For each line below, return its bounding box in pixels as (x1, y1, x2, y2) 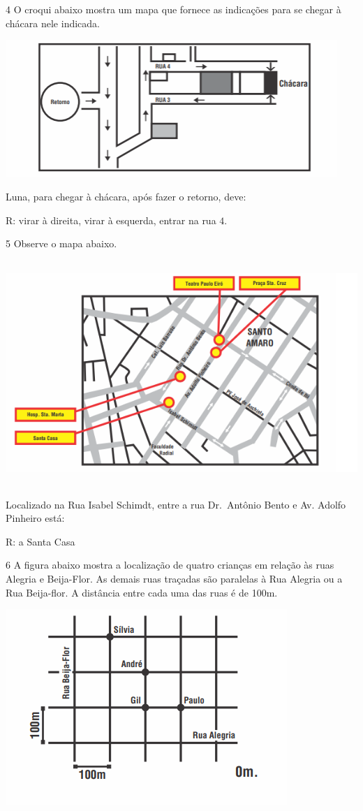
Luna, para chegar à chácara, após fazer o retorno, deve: (6, 189, 246, 204)
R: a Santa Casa (6, 534, 75, 548)
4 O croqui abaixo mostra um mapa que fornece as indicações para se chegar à (6, 2, 341, 16)
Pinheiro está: (6, 511, 65, 525)
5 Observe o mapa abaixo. (6, 236, 117, 251)
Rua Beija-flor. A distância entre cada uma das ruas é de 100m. (6, 585, 278, 599)
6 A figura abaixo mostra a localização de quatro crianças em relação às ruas (6, 557, 334, 572)
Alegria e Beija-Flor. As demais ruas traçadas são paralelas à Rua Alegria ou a (6, 571, 343, 585)
